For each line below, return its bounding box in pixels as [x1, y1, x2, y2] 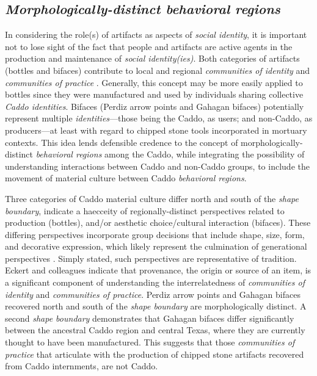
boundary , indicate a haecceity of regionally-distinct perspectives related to [5, 204, 285, 217]
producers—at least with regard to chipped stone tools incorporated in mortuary [5, 123, 307, 136]
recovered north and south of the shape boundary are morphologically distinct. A [5, 300, 307, 313]
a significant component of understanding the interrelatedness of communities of [5, 276, 305, 289]
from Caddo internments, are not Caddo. [5, 360, 158, 372]
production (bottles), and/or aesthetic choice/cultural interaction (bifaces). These [5, 216, 311, 229]
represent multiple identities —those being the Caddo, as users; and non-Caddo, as [5, 112, 313, 125]
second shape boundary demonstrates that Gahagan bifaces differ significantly [5, 311, 294, 324]
